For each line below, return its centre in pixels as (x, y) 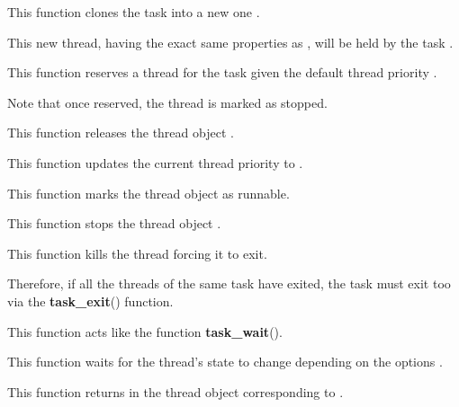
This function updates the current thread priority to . (155, 162)
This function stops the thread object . (114, 223)
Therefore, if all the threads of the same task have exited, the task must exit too (229, 283)
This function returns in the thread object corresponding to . (175, 391)
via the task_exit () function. (90, 301)
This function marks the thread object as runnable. (148, 193)
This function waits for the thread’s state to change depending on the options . (225, 362)
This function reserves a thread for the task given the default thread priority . (222, 72)
